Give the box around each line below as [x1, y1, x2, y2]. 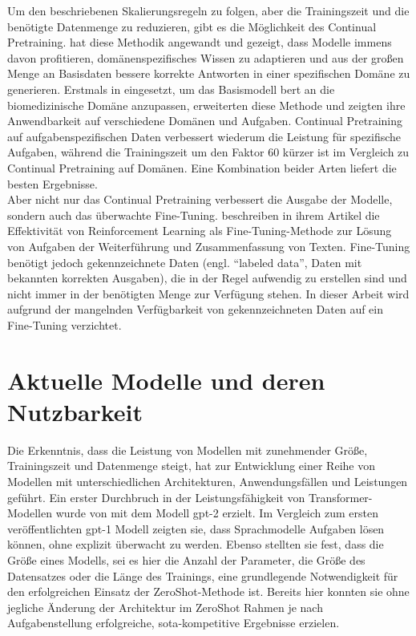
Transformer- [308, 488, 373, 505]
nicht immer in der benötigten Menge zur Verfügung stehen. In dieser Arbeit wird [7, 285, 410, 302]
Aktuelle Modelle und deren [7, 363, 325, 396]
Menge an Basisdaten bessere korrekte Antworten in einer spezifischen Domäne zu [7, 65, 410, 82]
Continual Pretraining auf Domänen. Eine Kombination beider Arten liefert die [7, 159, 397, 176]
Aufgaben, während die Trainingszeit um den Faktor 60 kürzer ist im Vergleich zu [7, 144, 410, 160]
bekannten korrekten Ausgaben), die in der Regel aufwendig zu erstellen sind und [7, 269, 407, 286]
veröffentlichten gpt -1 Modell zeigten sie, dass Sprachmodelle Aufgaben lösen [7, 520, 385, 537]
